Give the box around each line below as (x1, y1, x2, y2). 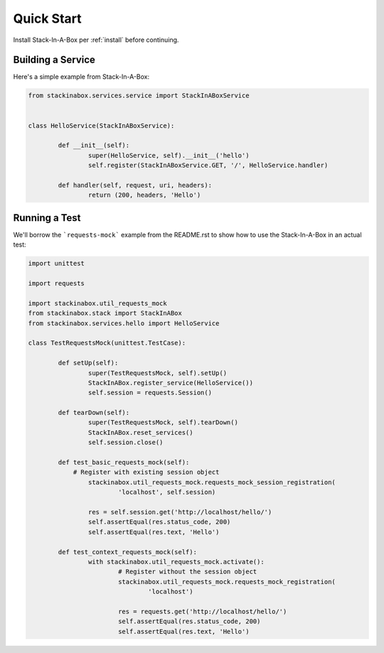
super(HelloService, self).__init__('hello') (87, 151, 250, 159)
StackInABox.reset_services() (87, 428, 193, 436)
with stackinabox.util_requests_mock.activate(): (87, 558, 265, 566)
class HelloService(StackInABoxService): (28, 122, 175, 129)
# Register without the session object (117, 568, 257, 576)
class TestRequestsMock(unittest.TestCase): (28, 339, 186, 347)
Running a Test (13, 212, 81, 224)
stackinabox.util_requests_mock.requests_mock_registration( (117, 578, 336, 585)
